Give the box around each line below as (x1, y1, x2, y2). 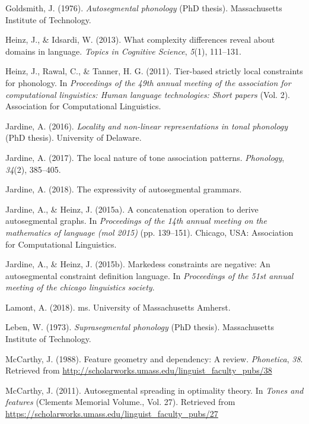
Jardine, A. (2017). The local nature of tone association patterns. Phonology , (5, 151, 285, 163)
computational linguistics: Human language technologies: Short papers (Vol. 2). (5, 88, 291, 100)
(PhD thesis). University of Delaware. (5, 131, 142, 144)
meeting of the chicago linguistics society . (5, 281, 155, 293)
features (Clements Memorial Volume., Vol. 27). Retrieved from (5, 395, 235, 408)
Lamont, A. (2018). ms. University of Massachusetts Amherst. (5, 300, 231, 313)
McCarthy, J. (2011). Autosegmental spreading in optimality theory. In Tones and (5, 384, 304, 396)
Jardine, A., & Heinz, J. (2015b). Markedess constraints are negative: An (5, 258, 270, 270)
